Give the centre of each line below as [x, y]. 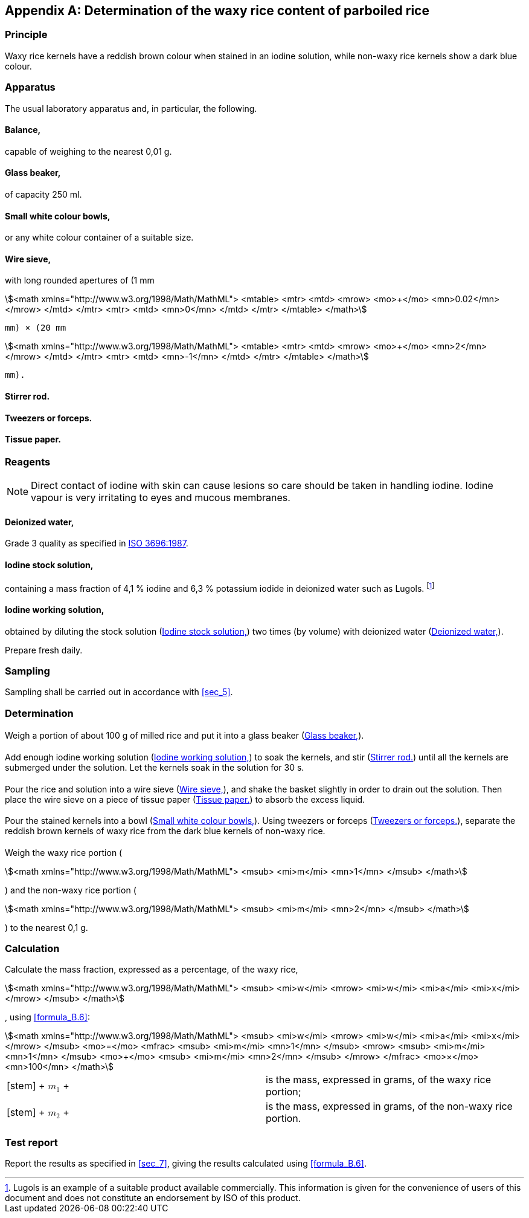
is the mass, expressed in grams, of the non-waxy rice [389, 1106]
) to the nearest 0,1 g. [46, 927]
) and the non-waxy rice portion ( [71, 890]
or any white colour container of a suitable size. [99, 238]
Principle [26, 35]
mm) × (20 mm [36, 328]
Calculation [32, 949]
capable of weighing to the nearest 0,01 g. [88, 151]
